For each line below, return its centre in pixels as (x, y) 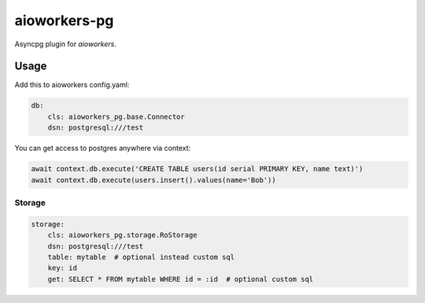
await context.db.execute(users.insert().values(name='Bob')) (153, 180)
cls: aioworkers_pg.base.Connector (116, 117)
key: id (63, 268)
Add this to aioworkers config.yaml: (72, 85)
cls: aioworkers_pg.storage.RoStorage (122, 235)
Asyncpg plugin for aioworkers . (66, 44)
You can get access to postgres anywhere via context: (103, 148)
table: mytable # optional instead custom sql (141, 257)
